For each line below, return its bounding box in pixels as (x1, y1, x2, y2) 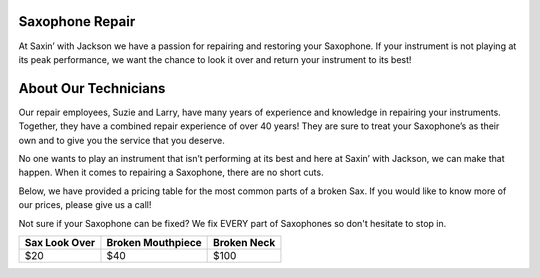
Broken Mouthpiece (106, 235, 202, 249)
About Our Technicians (18, 80, 166, 97)
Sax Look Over (24, 235, 95, 249)
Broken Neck (213, 235, 276, 249)
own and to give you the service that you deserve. (18, 134, 225, 146)
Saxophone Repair (18, 13, 136, 30)
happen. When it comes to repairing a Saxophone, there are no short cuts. (18, 166, 324, 179)
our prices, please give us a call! (18, 199, 152, 211)
